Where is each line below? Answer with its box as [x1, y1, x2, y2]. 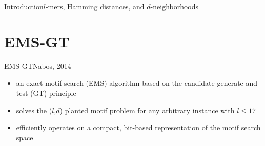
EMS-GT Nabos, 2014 [4, 60, 71, 71]
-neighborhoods [150, 1, 199, 11]
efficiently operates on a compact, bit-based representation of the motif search [16, 122, 261, 133]
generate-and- [217, 78, 260, 88]
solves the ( [16, 105, 52, 115]
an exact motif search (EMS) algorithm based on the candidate [16, 78, 215, 88]
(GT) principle [30, 87, 76, 98]
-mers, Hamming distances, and [45, 1, 145, 11]
